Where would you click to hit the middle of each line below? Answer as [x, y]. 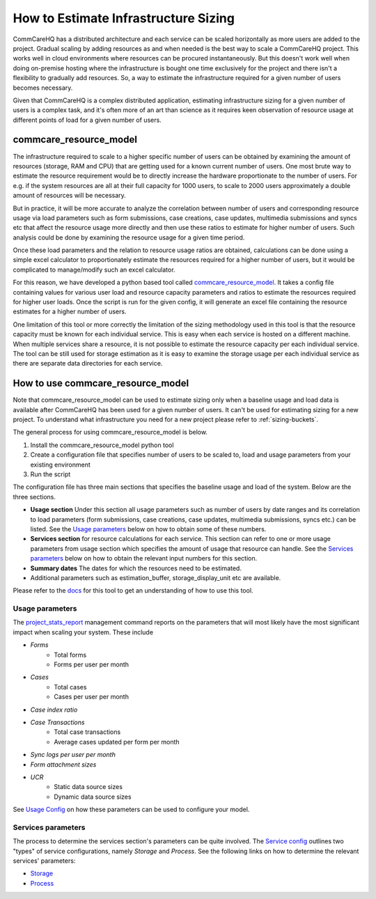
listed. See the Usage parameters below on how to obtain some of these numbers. [148, 529]
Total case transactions [87, 732]
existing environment [60, 464]
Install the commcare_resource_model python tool [102, 445]
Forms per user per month [91, 664]
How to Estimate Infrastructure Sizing [124, 18]
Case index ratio [54, 710]
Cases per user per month [91, 697]
